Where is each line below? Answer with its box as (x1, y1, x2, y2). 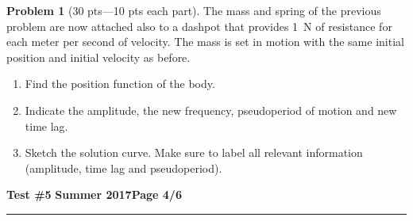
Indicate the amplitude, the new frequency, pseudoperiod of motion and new (25, 101, 397, 118)
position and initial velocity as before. (6, 48, 191, 65)
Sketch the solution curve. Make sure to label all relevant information (25, 144, 363, 161)
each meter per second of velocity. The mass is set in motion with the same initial (6, 33, 404, 50)
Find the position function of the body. (25, 75, 215, 92)
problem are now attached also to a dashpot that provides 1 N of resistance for (6, 17, 392, 34)
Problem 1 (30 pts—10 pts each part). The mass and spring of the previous (6, 2, 381, 18)
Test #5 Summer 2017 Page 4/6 (6, 186, 182, 203)
